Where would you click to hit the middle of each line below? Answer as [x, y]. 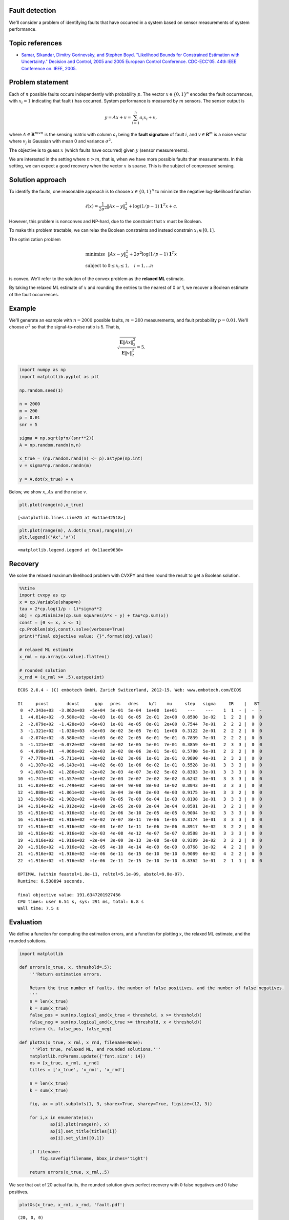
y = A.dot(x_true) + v [46, 479]
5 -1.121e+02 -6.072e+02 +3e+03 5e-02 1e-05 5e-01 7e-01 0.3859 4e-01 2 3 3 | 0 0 [141, 745]
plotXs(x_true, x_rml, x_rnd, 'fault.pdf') [72, 1205]
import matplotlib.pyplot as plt [59, 376]
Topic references [35, 43]
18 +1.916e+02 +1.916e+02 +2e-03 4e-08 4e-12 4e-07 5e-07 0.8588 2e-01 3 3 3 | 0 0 [140, 834]
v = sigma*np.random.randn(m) [55, 465]
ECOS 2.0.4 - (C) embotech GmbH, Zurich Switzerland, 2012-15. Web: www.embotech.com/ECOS [130, 690]
